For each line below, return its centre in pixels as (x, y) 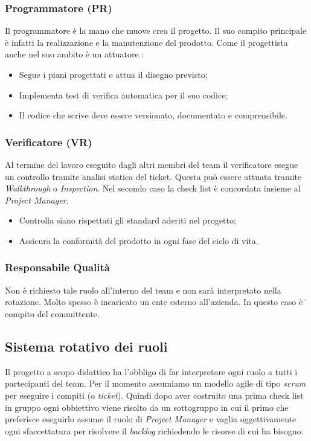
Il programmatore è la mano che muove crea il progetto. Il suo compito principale (156, 31)
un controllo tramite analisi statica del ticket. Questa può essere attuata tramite (153, 176)
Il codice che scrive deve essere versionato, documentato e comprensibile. (153, 115)
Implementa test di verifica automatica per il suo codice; (123, 95)
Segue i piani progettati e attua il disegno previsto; (113, 74)
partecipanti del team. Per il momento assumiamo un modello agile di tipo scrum (155, 383)
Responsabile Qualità (57, 267)
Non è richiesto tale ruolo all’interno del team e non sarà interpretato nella (143, 290)
